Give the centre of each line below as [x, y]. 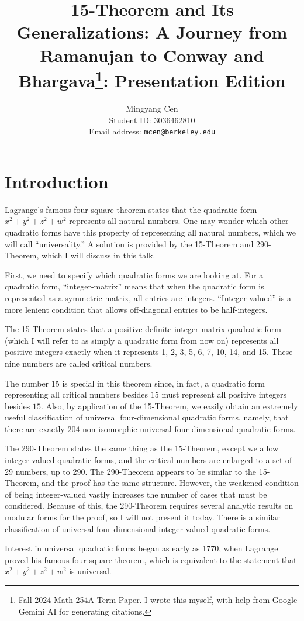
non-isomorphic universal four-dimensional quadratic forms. [189, 428]
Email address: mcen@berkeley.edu [152, 131]
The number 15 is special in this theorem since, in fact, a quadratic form [135, 383]
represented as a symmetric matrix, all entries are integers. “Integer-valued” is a [148, 297]
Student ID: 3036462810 [152, 120]
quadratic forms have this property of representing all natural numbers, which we [151, 232]
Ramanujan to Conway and [152, 55]
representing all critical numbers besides [77, 394]
